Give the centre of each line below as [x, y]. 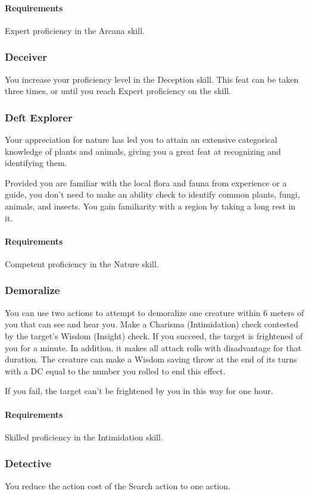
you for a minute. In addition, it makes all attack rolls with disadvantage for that [153, 347]
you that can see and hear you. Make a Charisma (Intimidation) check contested [152, 324]
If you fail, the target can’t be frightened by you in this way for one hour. [139, 391]
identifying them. [36, 163]
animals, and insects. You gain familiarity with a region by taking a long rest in [150, 206]
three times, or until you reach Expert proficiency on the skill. [118, 91]
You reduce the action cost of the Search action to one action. [118, 485]
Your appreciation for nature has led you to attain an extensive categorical [141, 140]
